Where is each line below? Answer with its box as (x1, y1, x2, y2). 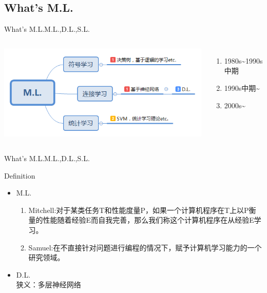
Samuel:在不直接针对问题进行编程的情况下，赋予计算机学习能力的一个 (28, 242, 262, 252)
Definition (4, 170, 35, 181)
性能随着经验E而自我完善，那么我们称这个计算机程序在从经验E (43, 214, 254, 225)
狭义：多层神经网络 (16, 279, 81, 290)
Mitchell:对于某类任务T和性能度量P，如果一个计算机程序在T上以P (28, 204, 249, 215)
